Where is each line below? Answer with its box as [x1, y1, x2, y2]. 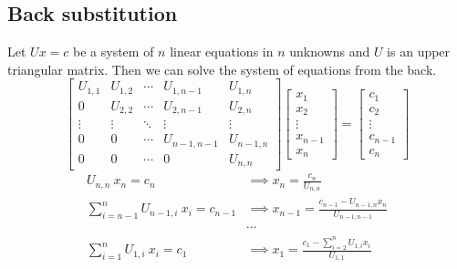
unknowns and [289, 42, 370, 61]
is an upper [387, 42, 451, 61]
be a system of [73, 42, 154, 61]
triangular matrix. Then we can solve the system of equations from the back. [7, 59, 437, 78]
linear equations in [170, 42, 274, 61]
